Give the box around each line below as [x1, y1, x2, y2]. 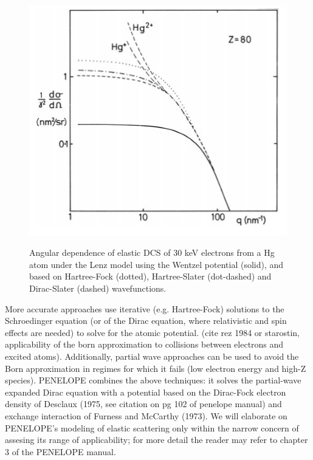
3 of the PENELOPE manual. [5, 445, 116, 458]
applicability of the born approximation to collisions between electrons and [5, 338, 284, 351]
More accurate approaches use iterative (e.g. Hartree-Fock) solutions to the [5, 302, 284, 315]
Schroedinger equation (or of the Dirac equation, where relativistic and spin [5, 314, 287, 327]
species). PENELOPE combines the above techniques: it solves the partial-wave [5, 374, 301, 386]
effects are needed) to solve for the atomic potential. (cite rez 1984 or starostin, [5, 326, 300, 338]
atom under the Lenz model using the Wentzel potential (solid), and [29, 258, 284, 270]
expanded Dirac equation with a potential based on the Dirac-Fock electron [5, 385, 286, 398]
